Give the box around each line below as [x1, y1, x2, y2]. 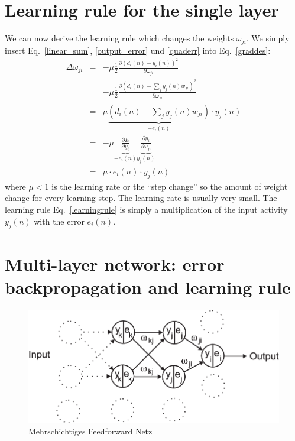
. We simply [246, 32, 290, 44]
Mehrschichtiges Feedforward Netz [28, 425, 153, 437]
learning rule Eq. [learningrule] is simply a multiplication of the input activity [5, 203, 288, 215]
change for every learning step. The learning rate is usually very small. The [5, 192, 277, 204]
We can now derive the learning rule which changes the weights [5, 32, 234, 44]
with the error [34, 215, 85, 227]
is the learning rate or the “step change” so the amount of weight [51, 180, 288, 192]
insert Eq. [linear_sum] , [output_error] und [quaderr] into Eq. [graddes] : [5, 44, 271, 56]
